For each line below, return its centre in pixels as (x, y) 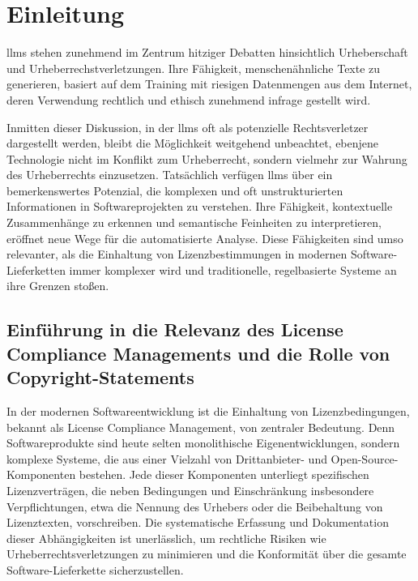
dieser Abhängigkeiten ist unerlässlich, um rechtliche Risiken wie (166, 538)
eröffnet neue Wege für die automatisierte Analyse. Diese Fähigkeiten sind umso (205, 238)
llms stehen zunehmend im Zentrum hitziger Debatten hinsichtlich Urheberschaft (207, 52)
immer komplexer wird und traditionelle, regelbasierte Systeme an (233, 269)
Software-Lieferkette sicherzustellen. (95, 569)
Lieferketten (36, 269)
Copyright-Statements (100, 377)
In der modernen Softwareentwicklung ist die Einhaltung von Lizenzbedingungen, (208, 411)
